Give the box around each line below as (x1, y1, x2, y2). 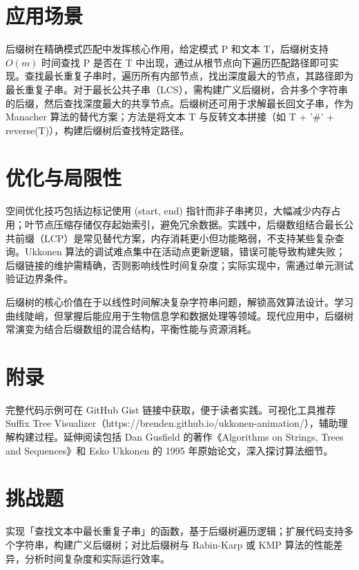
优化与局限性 (6, 163, 122, 192)
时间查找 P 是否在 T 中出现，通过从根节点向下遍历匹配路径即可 (41, 55, 329, 69)
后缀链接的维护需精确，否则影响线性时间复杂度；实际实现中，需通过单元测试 (6, 257, 353, 272)
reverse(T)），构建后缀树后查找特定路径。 (6, 122, 190, 137)
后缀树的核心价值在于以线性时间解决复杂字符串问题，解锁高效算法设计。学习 (6, 294, 353, 309)
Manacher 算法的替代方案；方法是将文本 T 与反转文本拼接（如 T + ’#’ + (6, 109, 335, 124)
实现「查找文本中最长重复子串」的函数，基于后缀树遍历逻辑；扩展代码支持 (6, 524, 344, 538)
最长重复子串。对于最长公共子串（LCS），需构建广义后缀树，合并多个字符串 (6, 82, 348, 96)
